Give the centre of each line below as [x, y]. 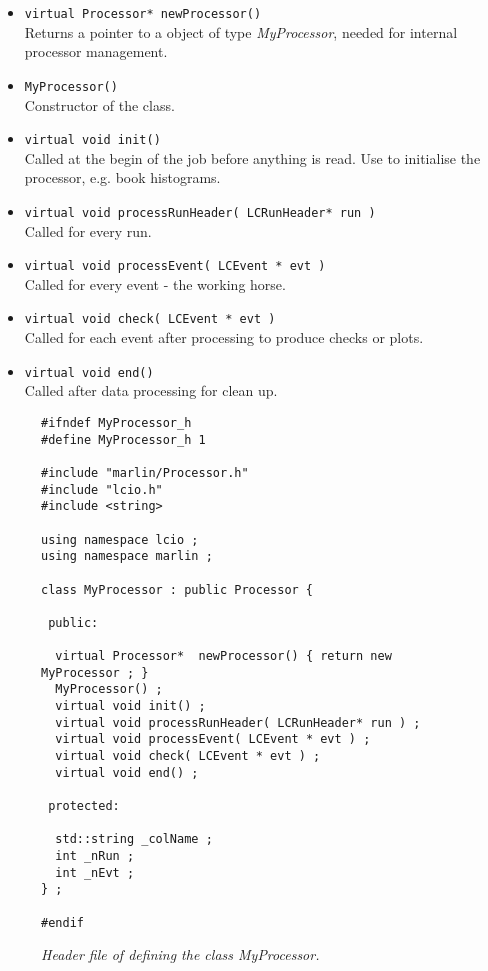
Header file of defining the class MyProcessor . [180, 954]
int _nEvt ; [95, 872]
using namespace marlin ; [127, 556]
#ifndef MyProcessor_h [116, 422]
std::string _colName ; [134, 839]
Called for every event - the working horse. [155, 283]
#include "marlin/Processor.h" [145, 472]
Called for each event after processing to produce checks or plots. [224, 337]
